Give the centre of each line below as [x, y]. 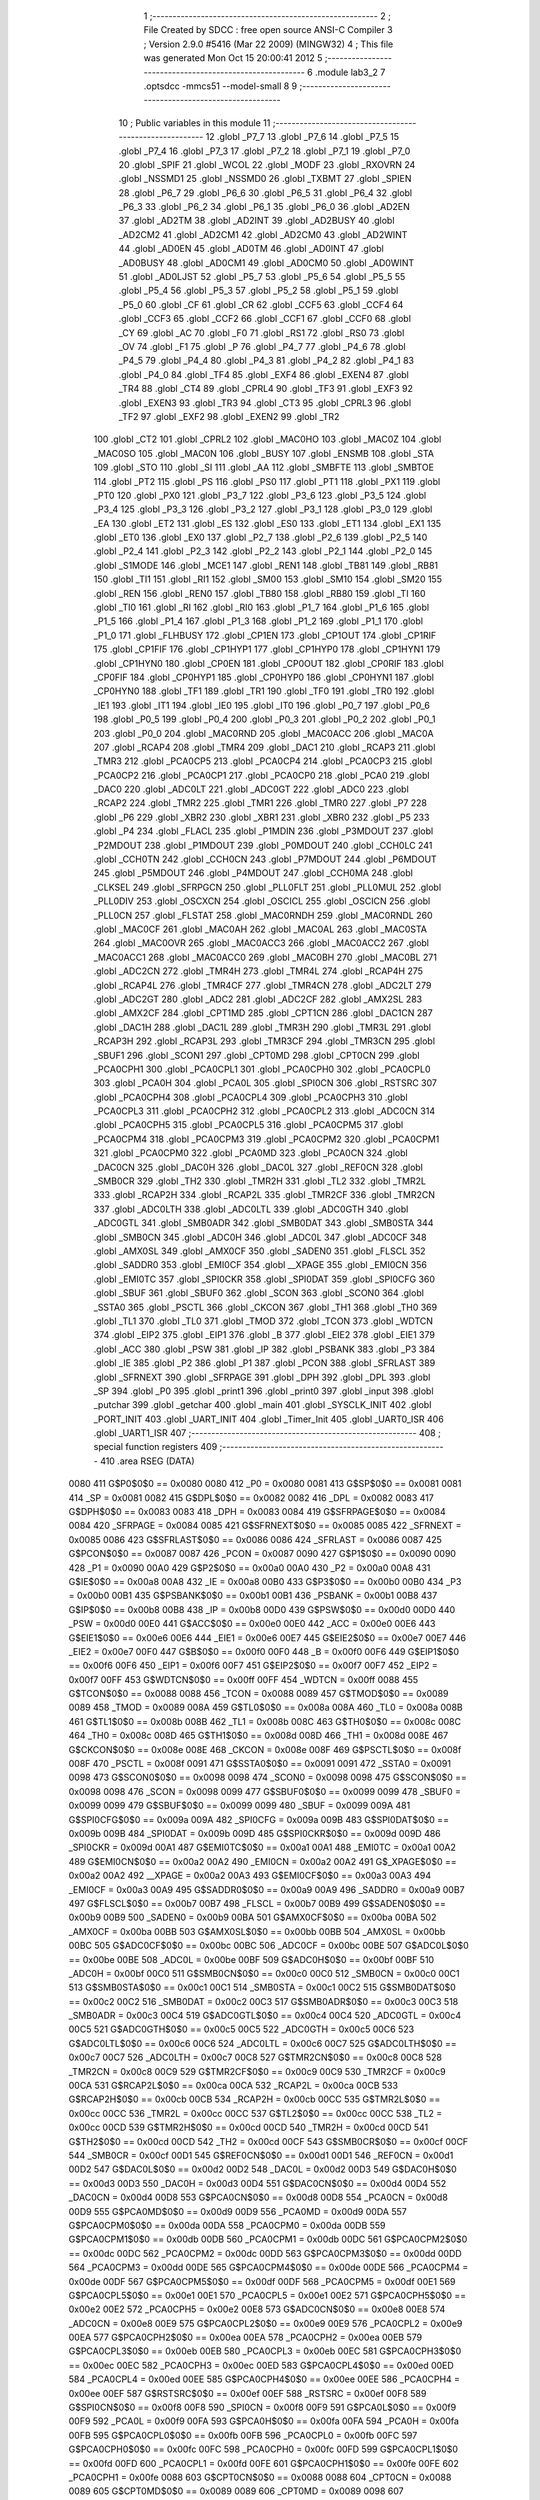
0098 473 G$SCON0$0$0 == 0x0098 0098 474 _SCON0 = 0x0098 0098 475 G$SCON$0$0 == [267, 1777]
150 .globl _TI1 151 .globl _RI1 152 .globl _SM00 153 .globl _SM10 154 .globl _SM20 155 [267, 579]
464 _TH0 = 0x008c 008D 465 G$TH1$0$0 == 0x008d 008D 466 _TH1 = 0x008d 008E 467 [258, 1736]
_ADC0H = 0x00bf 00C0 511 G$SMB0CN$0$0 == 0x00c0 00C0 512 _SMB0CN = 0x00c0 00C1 [264, 1973]
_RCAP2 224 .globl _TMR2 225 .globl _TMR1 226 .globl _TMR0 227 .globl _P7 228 [260, 803]
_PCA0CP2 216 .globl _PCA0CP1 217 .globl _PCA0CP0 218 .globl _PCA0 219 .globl [261, 775]
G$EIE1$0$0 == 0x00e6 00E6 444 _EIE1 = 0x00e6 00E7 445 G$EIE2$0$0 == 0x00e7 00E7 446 [267, 1637]
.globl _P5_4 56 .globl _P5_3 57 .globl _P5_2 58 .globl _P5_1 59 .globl [258, 291]
